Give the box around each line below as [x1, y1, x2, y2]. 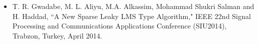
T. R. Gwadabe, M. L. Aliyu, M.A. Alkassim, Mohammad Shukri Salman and [12, 1, 254, 11]
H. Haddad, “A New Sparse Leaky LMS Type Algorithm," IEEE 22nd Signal [12, 10, 251, 21]
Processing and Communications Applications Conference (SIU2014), [12, 20, 227, 31]
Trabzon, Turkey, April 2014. [12, 30, 102, 40]
